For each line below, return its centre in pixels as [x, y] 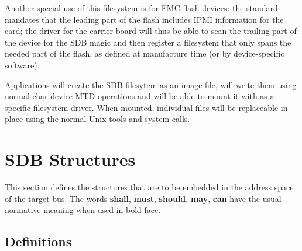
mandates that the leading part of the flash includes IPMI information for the [144, 19]
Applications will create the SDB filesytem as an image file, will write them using [151, 84]
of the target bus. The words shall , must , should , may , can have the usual [143, 198]
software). [22, 65]
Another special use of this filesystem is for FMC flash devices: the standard [141, 8]
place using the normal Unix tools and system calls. [97, 119]
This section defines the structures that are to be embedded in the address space [149, 187]
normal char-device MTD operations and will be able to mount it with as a [140, 96]
